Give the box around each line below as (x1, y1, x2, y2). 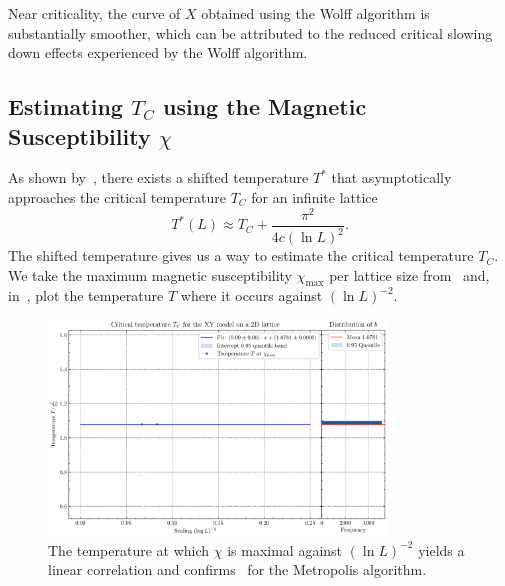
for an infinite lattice (251, 186, 378, 207)
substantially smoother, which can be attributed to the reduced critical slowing (8, 22, 493, 43)
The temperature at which (48, 539, 210, 560)
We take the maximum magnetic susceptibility (8, 264, 293, 285)
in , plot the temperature (8, 285, 164, 306)
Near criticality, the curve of (8, 3, 181, 23)
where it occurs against (180, 285, 323, 306)
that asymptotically (331, 167, 452, 188)
